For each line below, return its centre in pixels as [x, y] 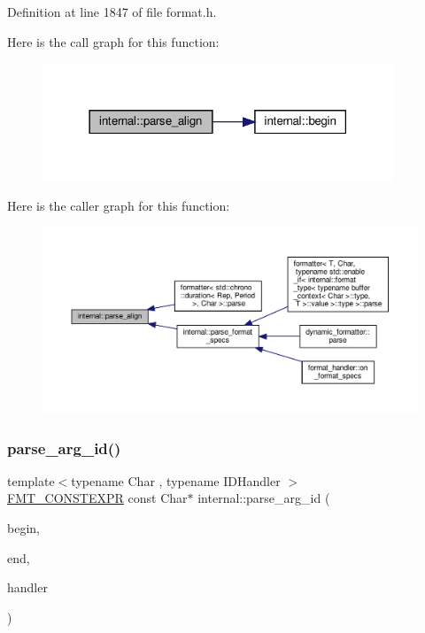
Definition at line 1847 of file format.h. [112, 12]
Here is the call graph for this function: [113, 41]
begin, [23, 528]
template [31, 480]
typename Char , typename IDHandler [176, 480]
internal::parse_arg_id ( [264, 498]
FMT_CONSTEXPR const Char [97, 498]
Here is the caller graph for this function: [119, 206]
